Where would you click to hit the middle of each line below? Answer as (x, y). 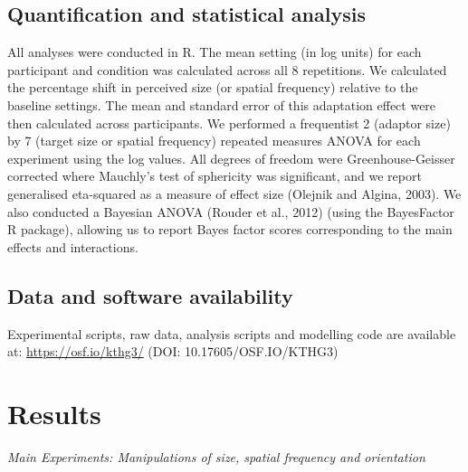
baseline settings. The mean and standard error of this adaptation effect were (222, 104)
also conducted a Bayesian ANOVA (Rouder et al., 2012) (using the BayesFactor (231, 211)
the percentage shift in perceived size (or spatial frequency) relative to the (213, 87)
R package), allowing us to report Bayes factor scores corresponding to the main (230, 229)
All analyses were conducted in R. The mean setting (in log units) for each (215, 52)
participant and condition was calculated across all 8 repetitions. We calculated (227, 69)
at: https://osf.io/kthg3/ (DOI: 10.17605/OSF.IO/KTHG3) (173, 351)
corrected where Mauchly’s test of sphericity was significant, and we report (215, 176)
